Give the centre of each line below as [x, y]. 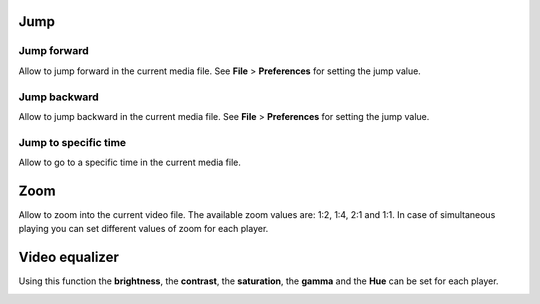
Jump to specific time [72, 142]
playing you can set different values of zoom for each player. [143, 229]
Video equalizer [69, 257]
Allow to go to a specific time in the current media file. [130, 162]
